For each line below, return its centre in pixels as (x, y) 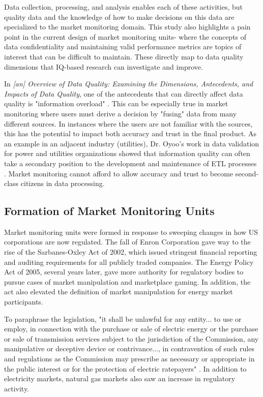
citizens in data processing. (63, 183)
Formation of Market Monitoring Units (109, 211)
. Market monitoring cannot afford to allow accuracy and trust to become (119, 173)
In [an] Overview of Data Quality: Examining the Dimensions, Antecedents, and (129, 84)
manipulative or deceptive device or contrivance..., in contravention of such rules (129, 348)
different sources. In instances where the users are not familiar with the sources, (128, 123)
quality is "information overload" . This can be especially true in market (116, 103)
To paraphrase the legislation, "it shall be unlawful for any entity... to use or (123, 318)
